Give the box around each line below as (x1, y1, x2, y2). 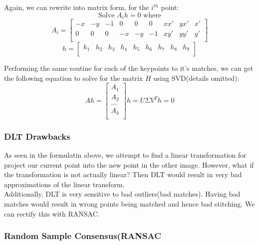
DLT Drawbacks (4, 130, 70, 142)
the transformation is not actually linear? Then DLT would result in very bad (4, 169, 242, 180)
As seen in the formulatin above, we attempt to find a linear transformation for (4, 150, 247, 160)
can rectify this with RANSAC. (4, 208, 100, 219)
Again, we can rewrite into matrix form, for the (4, 2, 149, 12)
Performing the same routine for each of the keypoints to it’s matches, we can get (4, 63, 254, 73)
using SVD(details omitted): (153, 72, 240, 83)
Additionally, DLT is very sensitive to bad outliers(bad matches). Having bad (4, 189, 241, 199)
